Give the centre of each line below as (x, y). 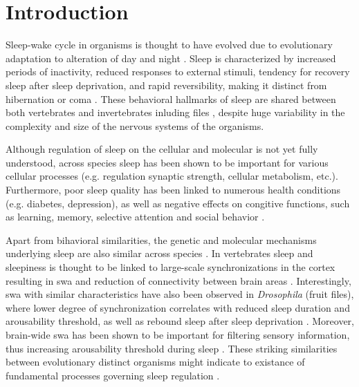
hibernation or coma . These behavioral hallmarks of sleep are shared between (171, 98)
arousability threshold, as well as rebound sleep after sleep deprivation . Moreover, (180, 321)
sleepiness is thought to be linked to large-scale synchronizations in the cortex (171, 267)
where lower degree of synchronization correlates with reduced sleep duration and (178, 307)
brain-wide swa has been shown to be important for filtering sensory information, (178, 334)
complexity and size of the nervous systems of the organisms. (135, 125)
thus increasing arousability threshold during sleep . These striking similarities (172, 348)
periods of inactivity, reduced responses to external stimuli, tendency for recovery (178, 72)
